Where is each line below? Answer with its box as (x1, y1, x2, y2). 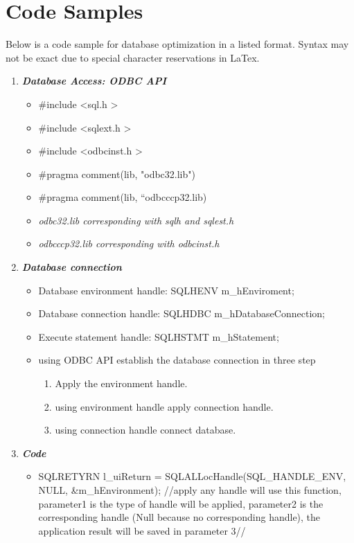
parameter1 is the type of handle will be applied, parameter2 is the (38, 496, 324, 510)
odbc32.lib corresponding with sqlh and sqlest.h (38, 213, 234, 227)
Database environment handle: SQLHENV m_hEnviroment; (38, 283, 294, 297)
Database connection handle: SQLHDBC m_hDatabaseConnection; (38, 306, 325, 321)
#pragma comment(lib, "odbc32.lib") (38, 166, 195, 181)
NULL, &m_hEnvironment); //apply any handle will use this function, (38, 483, 342, 497)
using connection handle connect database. (55, 422, 236, 437)
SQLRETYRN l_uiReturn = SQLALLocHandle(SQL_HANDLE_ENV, (38, 469, 346, 483)
